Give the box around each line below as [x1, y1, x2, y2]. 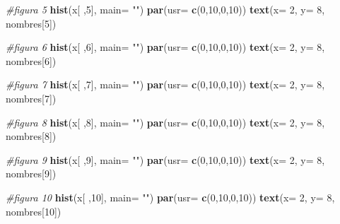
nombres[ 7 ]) [6, 90, 57, 105]
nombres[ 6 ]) [6, 53, 57, 68]
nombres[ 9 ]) [6, 166, 57, 181]
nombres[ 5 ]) [6, 16, 57, 30]
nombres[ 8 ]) [6, 129, 57, 143]
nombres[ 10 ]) [6, 204, 61, 218]
